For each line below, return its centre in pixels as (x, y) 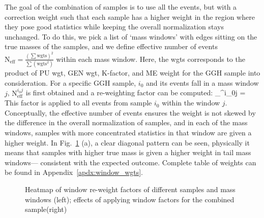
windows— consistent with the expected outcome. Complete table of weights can (130, 162)
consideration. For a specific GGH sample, (70, 82)
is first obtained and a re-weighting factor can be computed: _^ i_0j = (136, 93)
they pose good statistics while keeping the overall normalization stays (114, 27)
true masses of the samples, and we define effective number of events (111, 46)
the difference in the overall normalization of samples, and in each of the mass (126, 122)
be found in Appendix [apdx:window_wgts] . (74, 172)
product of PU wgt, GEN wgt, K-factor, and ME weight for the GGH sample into (133, 73)
